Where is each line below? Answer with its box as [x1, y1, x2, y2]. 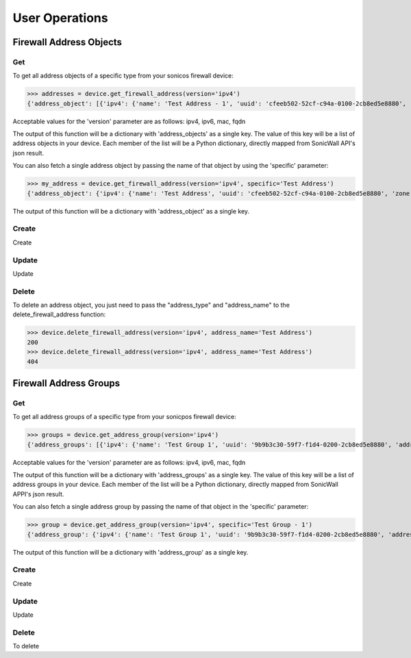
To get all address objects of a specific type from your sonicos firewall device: [12, 72, 234, 80]
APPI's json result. [12, 490, 64, 498]
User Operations [12, 10, 109, 25]
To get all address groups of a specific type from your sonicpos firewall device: [12, 413, 236, 421]
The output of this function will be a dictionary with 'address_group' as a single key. [12, 548, 249, 556]
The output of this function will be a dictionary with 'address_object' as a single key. [12, 207, 250, 215]
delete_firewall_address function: [12, 310, 106, 318]
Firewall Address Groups [12, 377, 121, 389]
